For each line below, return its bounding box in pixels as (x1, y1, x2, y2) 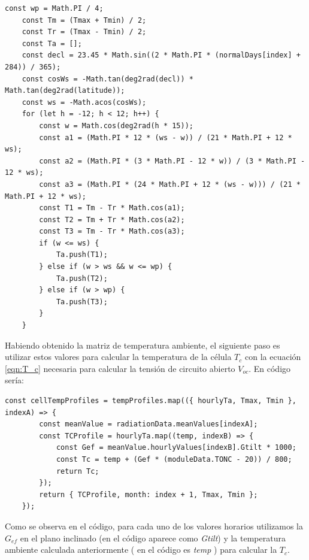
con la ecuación (244, 350, 301, 363)
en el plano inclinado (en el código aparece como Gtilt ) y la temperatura (20, 531, 286, 544)
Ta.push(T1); (56, 250, 108, 259)
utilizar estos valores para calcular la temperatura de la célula (5, 350, 232, 363)
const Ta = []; (22, 39, 82, 48)
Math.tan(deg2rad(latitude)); (5, 86, 125, 95)
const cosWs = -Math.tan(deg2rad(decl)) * (22, 74, 193, 83)
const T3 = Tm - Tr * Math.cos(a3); (39, 227, 185, 236)
